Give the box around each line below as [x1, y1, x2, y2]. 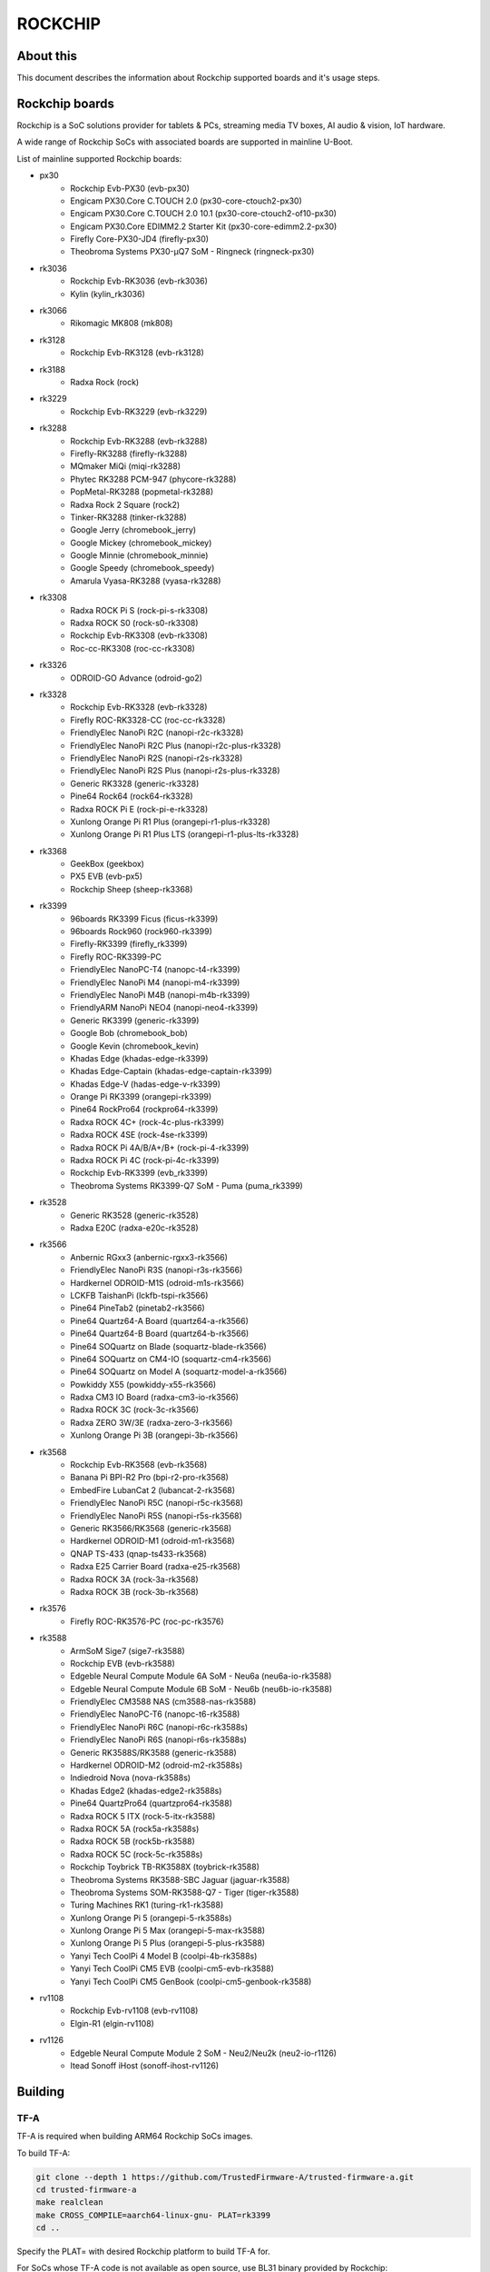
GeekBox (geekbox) [70, 859, 145, 870]
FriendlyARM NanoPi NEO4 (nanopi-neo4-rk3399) [70, 1002, 259, 1013]
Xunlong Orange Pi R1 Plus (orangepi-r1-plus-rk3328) [70, 816, 271, 827]
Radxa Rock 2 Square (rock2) [70, 499, 181, 510]
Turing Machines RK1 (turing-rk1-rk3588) [70, 1899, 224, 1910]
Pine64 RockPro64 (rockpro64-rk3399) [70, 1104, 219, 1115]
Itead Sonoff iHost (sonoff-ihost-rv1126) [70, 2060, 220, 2071]
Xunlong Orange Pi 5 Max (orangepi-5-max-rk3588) [70, 1925, 266, 1936]
